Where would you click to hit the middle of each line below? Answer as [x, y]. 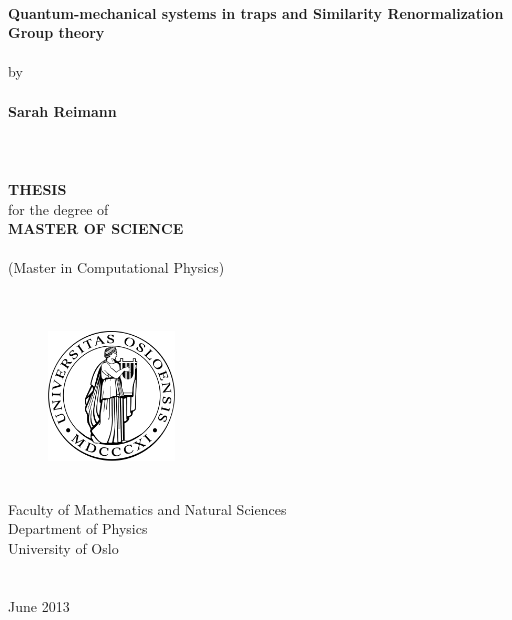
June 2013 [39, 606]
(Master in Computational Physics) [116, 267]
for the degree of [58, 208]
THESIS [37, 188]
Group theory [56, 32]
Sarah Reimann [62, 110]
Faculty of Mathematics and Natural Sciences [147, 508]
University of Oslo [63, 547]
